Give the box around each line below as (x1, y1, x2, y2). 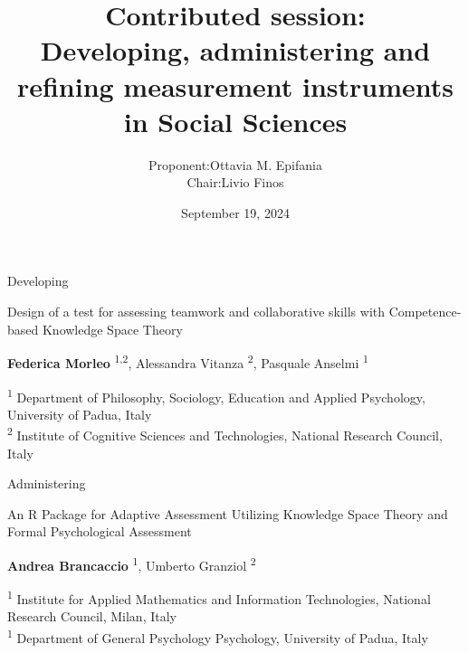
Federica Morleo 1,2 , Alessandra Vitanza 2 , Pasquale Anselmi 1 (7, 351, 368, 372)
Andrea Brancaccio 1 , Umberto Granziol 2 (7, 553, 256, 574)
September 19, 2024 (181, 203, 290, 222)
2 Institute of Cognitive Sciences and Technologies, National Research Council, (7, 423, 443, 444)
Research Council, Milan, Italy (7, 607, 177, 626)
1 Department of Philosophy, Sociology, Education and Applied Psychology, (7, 384, 425, 406)
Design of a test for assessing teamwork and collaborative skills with (7, 302, 386, 321)
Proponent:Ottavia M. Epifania (148, 155, 322, 174)
